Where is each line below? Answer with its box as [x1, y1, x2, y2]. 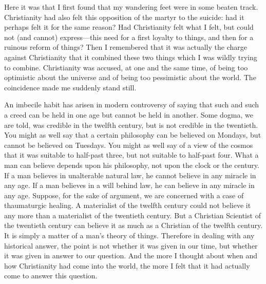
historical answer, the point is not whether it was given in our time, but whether [4, 240, 258, 251]
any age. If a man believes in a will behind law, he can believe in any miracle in [4, 180, 255, 191]
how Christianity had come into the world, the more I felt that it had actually [4, 260, 250, 271]
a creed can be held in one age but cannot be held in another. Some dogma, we [4, 109, 254, 120]
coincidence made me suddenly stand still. [4, 82, 137, 92]
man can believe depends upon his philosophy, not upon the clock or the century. [4, 159, 259, 170]
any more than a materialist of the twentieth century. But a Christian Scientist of [4, 210, 261, 220]
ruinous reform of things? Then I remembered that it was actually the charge [4, 42, 247, 52]
